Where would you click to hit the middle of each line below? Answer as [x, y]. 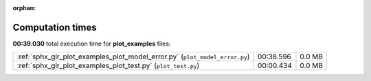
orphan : [24, 8]
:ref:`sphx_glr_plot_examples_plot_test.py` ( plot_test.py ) [108, 66]
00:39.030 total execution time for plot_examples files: [92, 44]
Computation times [55, 27]
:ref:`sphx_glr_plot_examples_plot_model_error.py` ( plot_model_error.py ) [133, 56]
